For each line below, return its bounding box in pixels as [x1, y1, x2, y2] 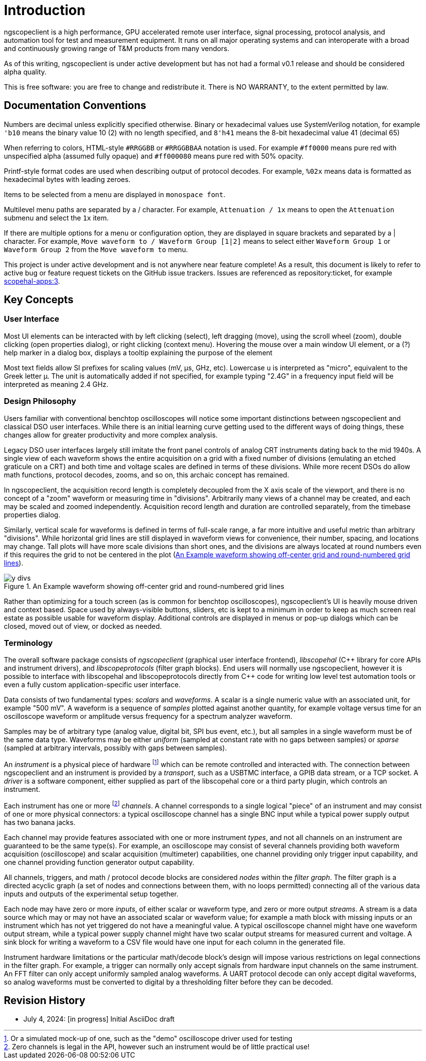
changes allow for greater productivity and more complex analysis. [4, 430, 218, 439]
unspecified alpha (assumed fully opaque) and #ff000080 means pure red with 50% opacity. [4, 151, 304, 160]
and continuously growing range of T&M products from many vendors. [4, 44, 230, 53]
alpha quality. [4, 67, 47, 76]
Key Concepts [4, 293, 73, 306]
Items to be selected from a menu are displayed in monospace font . [4, 190, 226, 199]
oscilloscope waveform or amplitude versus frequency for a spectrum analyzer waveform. [4, 712, 293, 721]
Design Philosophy [4, 396, 76, 406]
